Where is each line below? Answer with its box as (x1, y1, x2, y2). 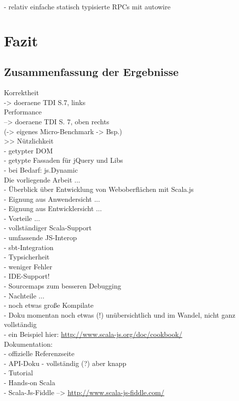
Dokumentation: (4, 338, 53, 349)
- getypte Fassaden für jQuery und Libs (4, 155, 123, 165)
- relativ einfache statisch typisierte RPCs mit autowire (4, 1, 171, 11)
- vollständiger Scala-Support (4, 222, 92, 233)
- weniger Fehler (4, 261, 52, 271)
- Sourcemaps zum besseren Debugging (4, 281, 121, 291)
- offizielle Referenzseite (4, 348, 74, 359)
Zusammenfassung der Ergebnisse (4, 64, 179, 79)
